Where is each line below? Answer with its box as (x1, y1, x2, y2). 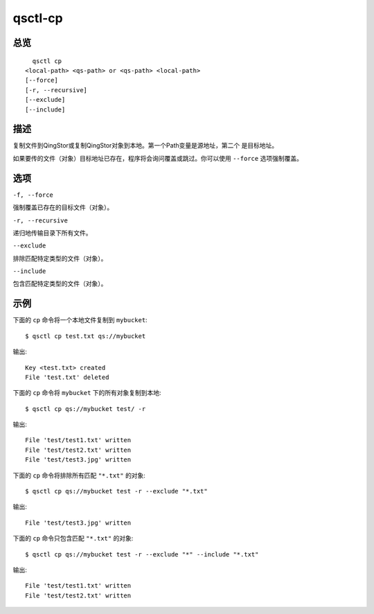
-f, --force (12, 191, 53, 199)
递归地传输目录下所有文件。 (12, 229, 92, 237)
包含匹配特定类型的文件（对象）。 (12, 279, 107, 288)
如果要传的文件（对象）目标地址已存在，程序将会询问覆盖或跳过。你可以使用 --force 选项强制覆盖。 (12, 154, 303, 162)
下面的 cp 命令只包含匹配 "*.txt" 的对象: (12, 534, 134, 543)
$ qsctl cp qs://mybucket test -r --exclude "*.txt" (25, 487, 208, 495)
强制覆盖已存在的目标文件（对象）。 (12, 203, 114, 211)
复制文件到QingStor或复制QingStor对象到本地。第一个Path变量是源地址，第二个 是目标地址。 (12, 141, 278, 150)
